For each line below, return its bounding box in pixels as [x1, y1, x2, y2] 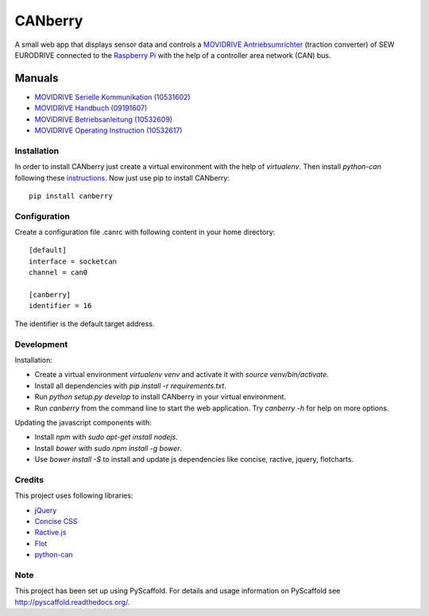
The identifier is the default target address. [14, 318, 155, 329]
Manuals [14, 71, 59, 85]
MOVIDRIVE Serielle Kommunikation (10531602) [34, 92, 191, 102]
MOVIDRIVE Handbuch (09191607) [34, 103, 148, 113]
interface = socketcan [29, 256, 118, 266]
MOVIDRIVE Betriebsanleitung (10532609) [34, 114, 173, 124]
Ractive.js [34, 528, 67, 537]
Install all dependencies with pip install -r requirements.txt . [34, 381, 226, 391]
